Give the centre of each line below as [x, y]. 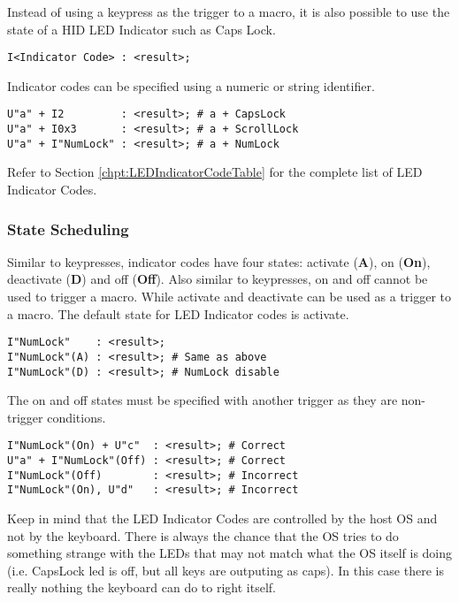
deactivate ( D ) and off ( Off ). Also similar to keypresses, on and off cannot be [218, 279]
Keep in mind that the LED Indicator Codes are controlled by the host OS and [222, 518]
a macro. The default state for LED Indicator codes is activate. [178, 313]
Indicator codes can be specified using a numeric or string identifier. [191, 85]
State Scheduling [68, 229]
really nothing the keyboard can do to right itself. [142, 587]
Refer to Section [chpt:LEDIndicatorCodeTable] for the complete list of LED [215, 172]
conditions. [76, 417]
